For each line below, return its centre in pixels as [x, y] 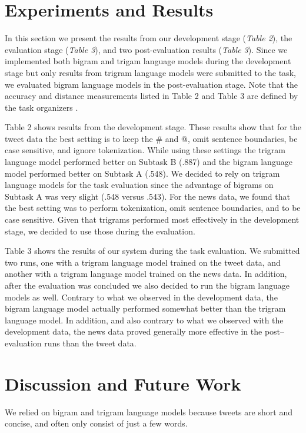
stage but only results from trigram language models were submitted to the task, [150, 72]
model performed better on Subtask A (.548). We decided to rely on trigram [142, 173]
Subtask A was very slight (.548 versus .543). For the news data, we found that [147, 196]
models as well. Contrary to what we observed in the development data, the [141, 297]
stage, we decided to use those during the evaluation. [100, 231]
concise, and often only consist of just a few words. [96, 423]
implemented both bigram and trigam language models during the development [148, 61]
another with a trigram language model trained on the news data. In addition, [146, 274]
